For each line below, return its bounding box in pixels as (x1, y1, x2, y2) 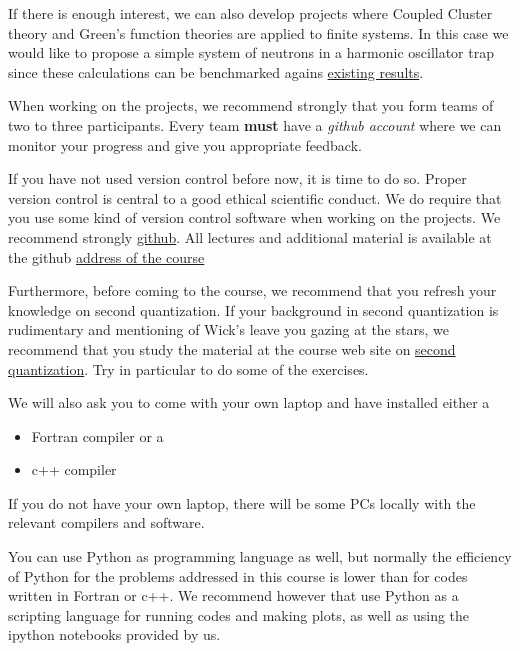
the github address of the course (8, 246, 205, 267)
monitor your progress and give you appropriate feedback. (8, 134, 362, 155)
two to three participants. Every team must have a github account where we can (8, 114, 502, 135)
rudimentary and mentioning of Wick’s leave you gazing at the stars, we (8, 319, 449, 340)
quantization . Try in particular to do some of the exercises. (8, 358, 369, 379)
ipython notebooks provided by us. (8, 624, 221, 645)
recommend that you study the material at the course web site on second (8, 338, 456, 359)
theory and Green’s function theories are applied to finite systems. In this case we (8, 22, 509, 43)
